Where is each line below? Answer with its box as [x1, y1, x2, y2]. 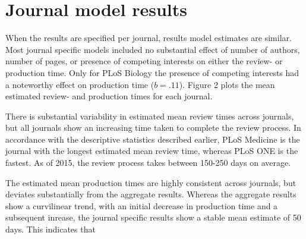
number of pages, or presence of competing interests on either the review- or [5, 55, 283, 67]
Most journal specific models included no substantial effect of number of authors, [5, 43, 300, 55]
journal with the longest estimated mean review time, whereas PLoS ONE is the [5, 144, 298, 157]
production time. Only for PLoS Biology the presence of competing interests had [5, 66, 299, 78]
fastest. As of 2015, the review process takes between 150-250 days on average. [5, 156, 291, 169]
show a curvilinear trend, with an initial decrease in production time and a [5, 199, 278, 212]
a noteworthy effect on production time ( [5, 78, 154, 90]
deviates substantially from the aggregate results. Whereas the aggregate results [5, 188, 296, 200]
